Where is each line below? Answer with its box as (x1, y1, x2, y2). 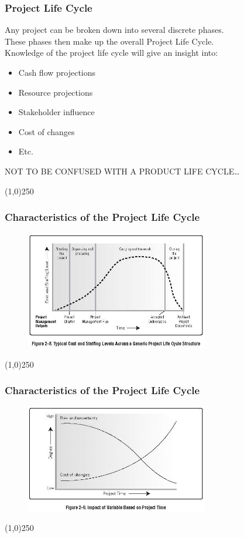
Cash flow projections (18, 66, 96, 78)
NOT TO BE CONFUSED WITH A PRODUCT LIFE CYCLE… (5, 164, 240, 177)
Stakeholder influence (18, 106, 95, 118)
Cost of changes (18, 125, 75, 137)
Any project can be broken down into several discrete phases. (5, 23, 224, 36)
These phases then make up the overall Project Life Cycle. (5, 35, 214, 47)
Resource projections (18, 86, 93, 98)
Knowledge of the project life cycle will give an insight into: (5, 46, 218, 59)
